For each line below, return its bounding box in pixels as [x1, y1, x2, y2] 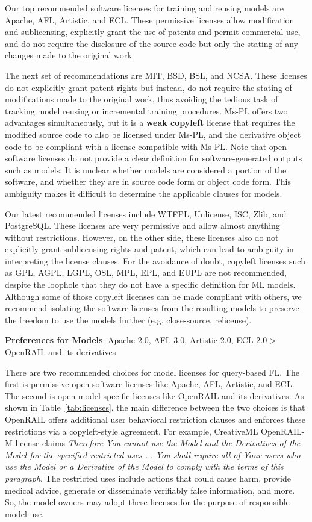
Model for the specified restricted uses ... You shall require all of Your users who [5, 448, 301, 461]
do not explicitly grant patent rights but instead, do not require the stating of [5, 81, 292, 93]
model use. [5, 507, 45, 520]
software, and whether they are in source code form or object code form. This [5, 175, 291, 188]
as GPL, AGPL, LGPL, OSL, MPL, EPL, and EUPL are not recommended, [5, 266, 287, 279]
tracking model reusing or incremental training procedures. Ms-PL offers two [5, 104, 288, 117]
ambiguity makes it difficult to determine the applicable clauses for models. [5, 187, 282, 199]
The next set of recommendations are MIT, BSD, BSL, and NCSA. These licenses [5, 69, 307, 81]
